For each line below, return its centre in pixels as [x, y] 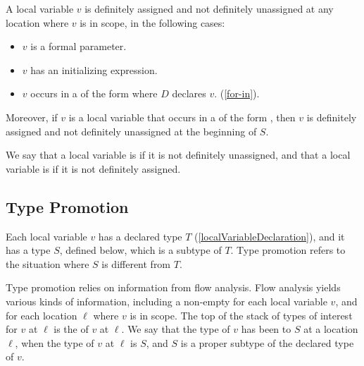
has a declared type [140, 236]
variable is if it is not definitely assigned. [93, 168]
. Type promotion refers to [288, 250]
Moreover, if [32, 117]
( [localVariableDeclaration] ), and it [270, 236]
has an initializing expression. [94, 69]
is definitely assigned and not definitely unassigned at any [209, 8]
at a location [331, 329]
